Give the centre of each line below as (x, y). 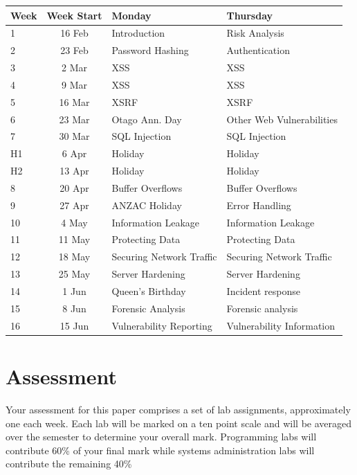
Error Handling (259, 205)
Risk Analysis (255, 33)
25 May (74, 274)
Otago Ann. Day (147, 119)
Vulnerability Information (281, 325)
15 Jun (74, 325)
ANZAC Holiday (147, 205)
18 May (74, 257)
